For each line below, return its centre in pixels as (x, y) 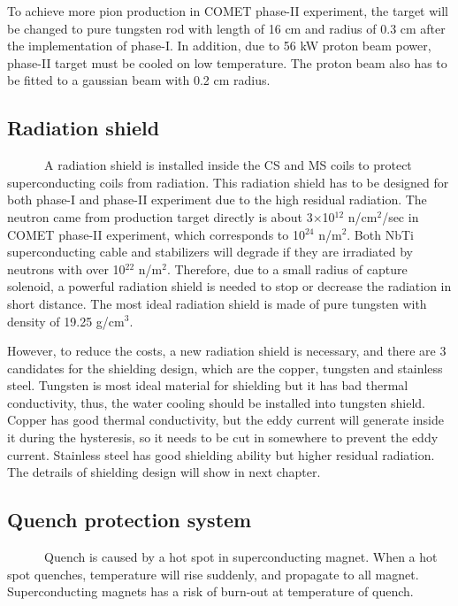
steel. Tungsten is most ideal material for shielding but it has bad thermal (208, 385)
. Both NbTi (380, 234)
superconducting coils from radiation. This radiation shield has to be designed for (228, 182)
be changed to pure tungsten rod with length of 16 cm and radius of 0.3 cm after (226, 28)
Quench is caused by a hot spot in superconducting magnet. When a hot (240, 557)
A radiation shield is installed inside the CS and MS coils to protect (228, 165)
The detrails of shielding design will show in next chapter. (164, 472)
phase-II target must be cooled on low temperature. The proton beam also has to (227, 62)
